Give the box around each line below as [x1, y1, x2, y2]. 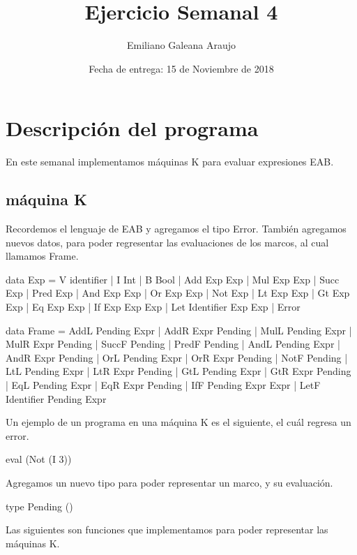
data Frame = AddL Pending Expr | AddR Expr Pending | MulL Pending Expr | [6, 323, 352, 337]
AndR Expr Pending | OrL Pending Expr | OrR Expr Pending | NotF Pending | [6, 350, 348, 364]
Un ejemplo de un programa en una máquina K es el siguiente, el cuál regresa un [6, 415, 351, 429]
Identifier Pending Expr [6, 391, 107, 406]
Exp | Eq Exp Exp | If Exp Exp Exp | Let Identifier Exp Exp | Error [6, 299, 301, 314]
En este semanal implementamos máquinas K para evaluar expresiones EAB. [6, 154, 334, 169]
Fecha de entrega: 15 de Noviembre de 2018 [89, 61, 274, 75]
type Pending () [6, 498, 73, 513]
